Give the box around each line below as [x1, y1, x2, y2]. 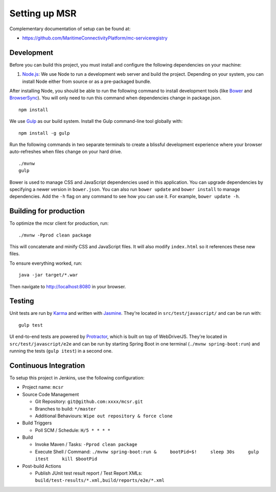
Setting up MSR [9, 8, 77, 19]
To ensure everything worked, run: [9, 260, 82, 266]
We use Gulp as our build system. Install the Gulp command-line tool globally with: [9, 118, 183, 124]
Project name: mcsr [22, 384, 64, 390]
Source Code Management [22, 391, 79, 397]
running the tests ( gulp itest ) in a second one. [9, 348, 113, 354]
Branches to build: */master [35, 405, 97, 412]
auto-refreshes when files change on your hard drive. [9, 148, 122, 155]
